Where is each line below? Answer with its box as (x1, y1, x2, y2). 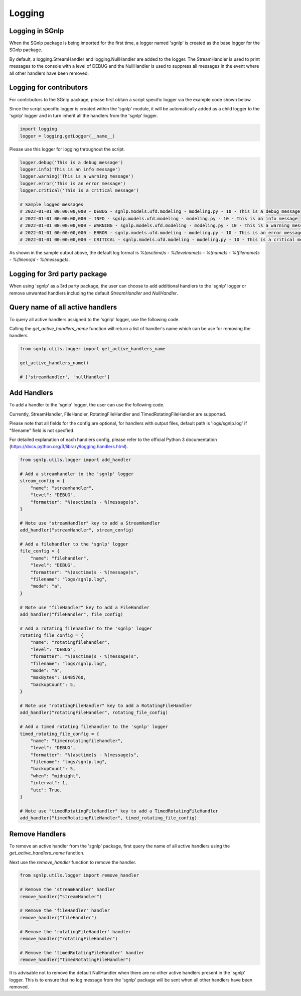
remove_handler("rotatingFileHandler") (20, 936, 118, 941)
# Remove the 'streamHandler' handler (20, 887, 115, 893)
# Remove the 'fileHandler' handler (20, 908, 110, 913)
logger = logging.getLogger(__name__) (20, 133, 115, 139)
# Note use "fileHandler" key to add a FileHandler (20, 605, 150, 610)
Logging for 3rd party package (9, 270, 107, 278)
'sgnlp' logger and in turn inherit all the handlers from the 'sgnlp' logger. (9, 113, 158, 119)
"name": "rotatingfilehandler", (30, 640, 110, 645)
